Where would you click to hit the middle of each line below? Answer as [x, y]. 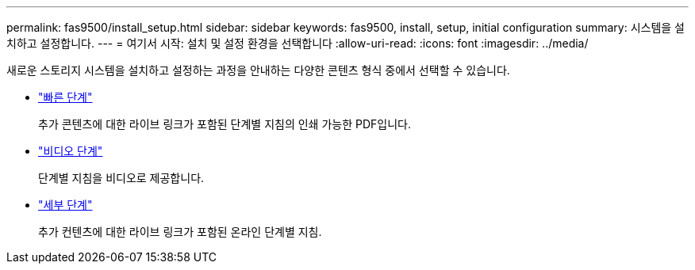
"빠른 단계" [65, 97]
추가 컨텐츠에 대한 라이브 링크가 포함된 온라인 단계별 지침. [180, 232]
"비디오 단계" [71, 151]
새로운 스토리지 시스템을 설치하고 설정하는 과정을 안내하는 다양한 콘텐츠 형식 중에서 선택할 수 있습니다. [258, 70]
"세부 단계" [65, 205]
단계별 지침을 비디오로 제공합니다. [121, 178]
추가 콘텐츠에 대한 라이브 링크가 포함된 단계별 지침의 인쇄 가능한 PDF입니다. [225, 124]
